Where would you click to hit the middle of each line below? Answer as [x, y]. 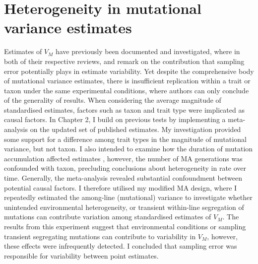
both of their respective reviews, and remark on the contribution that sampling [124, 61]
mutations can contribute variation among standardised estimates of [108, 217]
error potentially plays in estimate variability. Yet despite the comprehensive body [129, 71]
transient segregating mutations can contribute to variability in [100, 236]
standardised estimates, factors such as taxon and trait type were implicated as [124, 109]
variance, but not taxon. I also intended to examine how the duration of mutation [129, 149]
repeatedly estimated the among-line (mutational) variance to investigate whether [128, 197]
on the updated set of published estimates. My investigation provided [135, 129]
